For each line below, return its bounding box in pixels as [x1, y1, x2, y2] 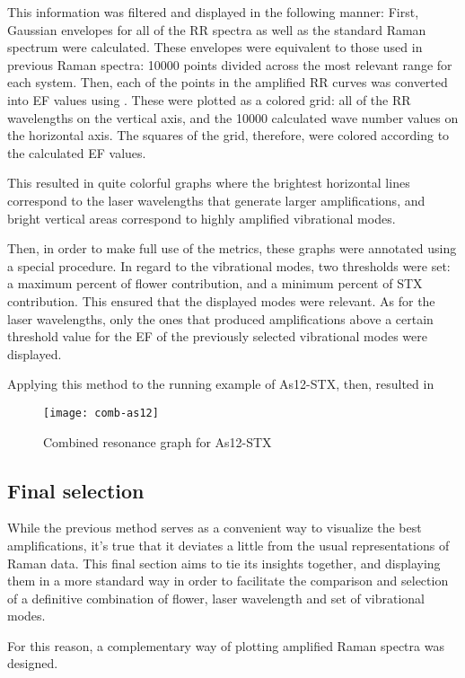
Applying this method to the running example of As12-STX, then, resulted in [7, 374, 434, 393]
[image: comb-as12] [43, 406, 159, 419]
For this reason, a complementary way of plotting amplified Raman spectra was [7, 636, 444, 655]
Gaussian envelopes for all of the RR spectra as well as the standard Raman [7, 20, 426, 39]
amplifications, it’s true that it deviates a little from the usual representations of [7, 535, 450, 554]
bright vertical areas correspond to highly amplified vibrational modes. [7, 208, 396, 227]
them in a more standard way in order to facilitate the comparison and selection [7, 571, 449, 590]
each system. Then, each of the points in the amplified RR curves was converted [7, 73, 448, 92]
